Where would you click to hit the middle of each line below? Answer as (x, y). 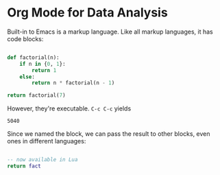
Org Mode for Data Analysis (87, 13)
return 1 (44, 70)
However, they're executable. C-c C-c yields (69, 108)
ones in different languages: (47, 141)
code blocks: (25, 38)
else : (27, 77)
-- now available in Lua (42, 160)
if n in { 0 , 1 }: (43, 64)
